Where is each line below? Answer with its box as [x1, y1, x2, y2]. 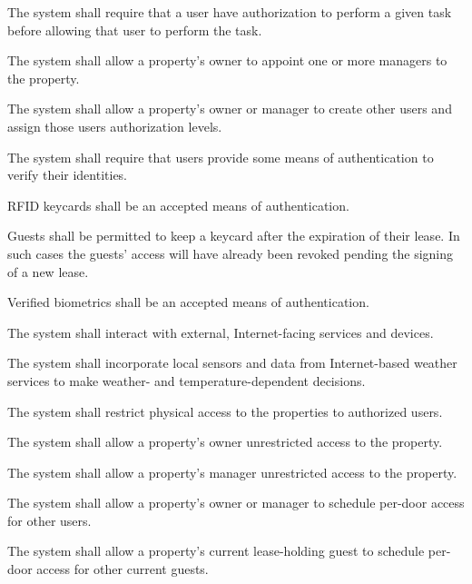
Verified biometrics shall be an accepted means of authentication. [7, 292, 369, 312]
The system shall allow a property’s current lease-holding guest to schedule [7, 541, 425, 560]
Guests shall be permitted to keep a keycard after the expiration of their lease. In [7, 226, 460, 245]
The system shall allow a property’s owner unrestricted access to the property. [7, 432, 443, 451]
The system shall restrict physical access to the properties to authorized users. [7, 401, 443, 421]
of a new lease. [7, 262, 89, 281]
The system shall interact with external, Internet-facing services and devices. [7, 322, 434, 341]
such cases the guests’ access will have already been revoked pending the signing [7, 243, 454, 262]
